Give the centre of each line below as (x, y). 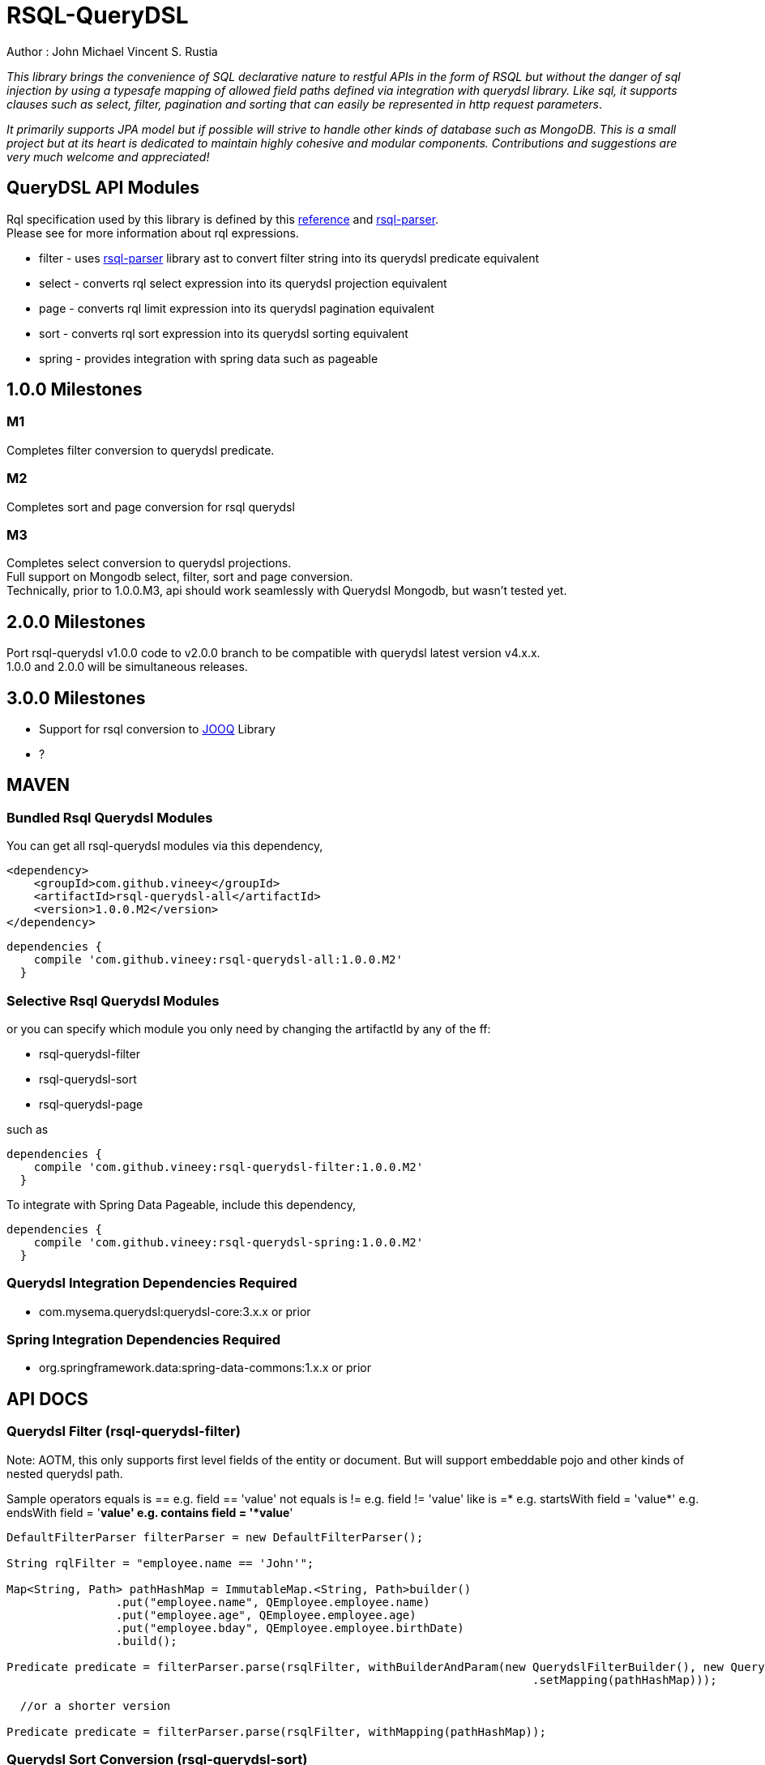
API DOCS (47, 1399)
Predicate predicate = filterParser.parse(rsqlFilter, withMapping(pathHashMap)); (276, 1731)
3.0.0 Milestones (76, 698)
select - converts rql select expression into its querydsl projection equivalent (243, 283)
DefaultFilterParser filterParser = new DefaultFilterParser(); (215, 1537)
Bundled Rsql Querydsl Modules (110, 817)
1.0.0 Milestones (75, 390)
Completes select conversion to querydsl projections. (149, 563)
